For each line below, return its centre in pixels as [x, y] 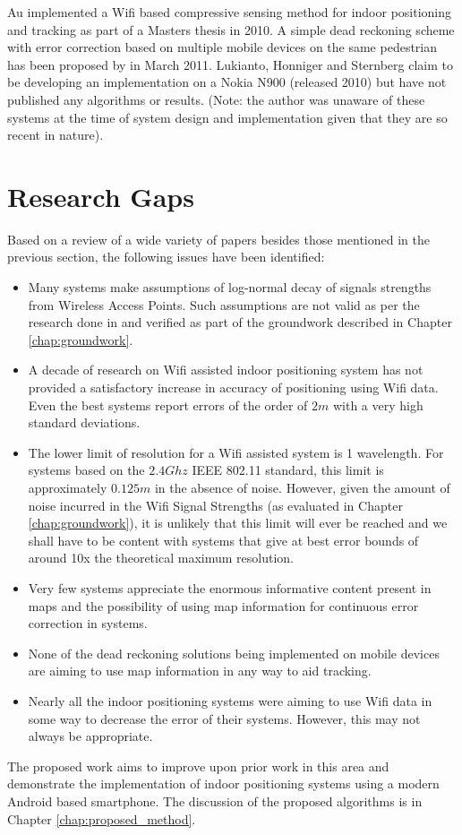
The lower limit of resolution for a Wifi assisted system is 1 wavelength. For [236, 452]
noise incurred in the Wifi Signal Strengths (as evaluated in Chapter [215, 505]
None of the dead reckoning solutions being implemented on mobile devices [234, 653]
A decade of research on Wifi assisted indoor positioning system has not [226, 370]
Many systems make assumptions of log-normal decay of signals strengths [230, 287]
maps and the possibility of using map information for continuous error [223, 605]
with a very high [378, 405]
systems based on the [86, 470]
